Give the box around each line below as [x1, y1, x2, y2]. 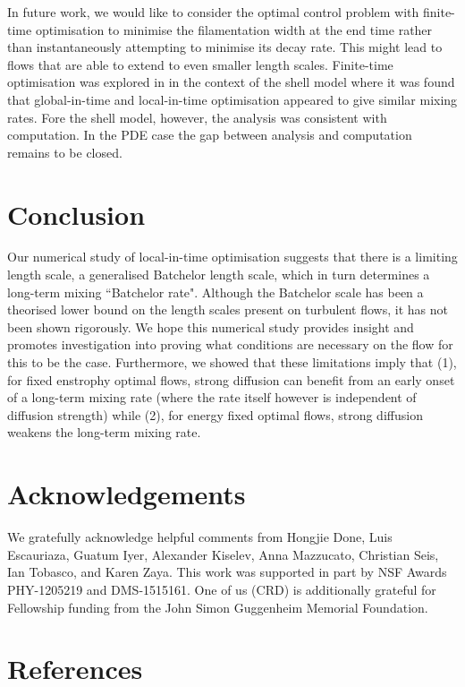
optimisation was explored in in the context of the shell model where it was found [7, 73, 455, 91]
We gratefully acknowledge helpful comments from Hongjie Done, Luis [7, 528, 393, 546]
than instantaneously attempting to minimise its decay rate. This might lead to [7, 38, 443, 56]
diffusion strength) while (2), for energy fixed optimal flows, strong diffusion [7, 405, 423, 424]
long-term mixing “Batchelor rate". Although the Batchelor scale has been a [7, 282, 424, 301]
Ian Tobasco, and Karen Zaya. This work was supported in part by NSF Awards [7, 562, 447, 581]
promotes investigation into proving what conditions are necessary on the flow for [7, 335, 453, 354]
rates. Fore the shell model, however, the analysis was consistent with [7, 107, 387, 126]
